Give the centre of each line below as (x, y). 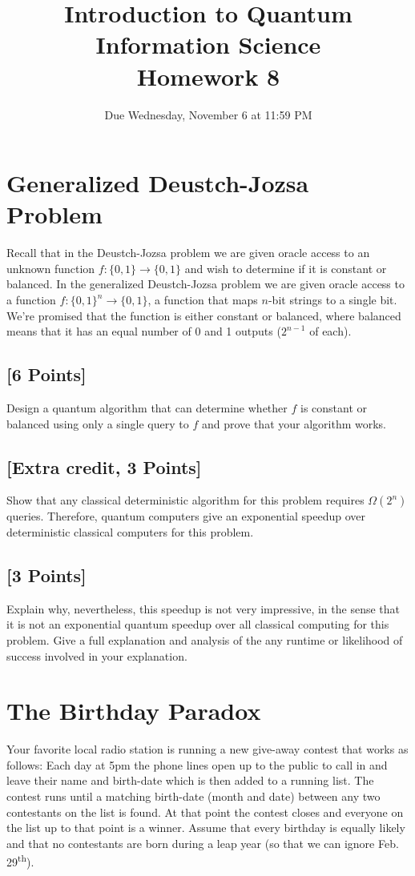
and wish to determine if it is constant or (286, 268)
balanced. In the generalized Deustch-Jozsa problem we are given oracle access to (205, 284)
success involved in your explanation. (97, 655)
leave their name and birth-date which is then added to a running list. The (190, 780)
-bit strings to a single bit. (332, 299)
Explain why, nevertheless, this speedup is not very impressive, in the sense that (203, 608)
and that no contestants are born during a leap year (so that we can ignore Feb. (203, 843)
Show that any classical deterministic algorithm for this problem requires (185, 500)
